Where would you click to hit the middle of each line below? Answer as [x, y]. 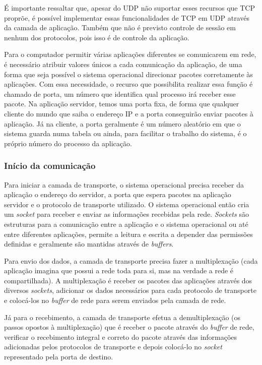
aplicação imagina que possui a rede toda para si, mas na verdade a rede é [119, 270]
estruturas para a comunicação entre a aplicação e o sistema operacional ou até [126, 224]
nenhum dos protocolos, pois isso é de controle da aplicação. [97, 37]
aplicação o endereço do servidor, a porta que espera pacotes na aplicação [118, 194]
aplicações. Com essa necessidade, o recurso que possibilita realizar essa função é [128, 84]
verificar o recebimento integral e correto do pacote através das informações [121, 337]
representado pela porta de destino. [59, 357]
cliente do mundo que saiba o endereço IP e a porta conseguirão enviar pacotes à [129, 113]
